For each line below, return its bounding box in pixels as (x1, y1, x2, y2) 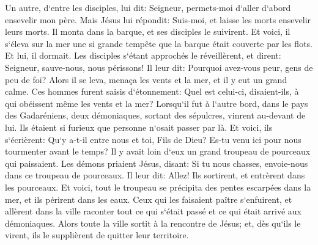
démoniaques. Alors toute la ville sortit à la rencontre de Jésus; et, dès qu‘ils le (5, 216, 301, 229)
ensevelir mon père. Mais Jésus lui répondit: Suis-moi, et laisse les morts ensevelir (5, 13, 311, 26)
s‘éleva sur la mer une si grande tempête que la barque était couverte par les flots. (5, 37, 313, 49)
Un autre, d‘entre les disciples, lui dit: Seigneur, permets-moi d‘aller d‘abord (5, 1, 291, 13)
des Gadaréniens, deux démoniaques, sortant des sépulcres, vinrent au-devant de (5, 109, 306, 122)
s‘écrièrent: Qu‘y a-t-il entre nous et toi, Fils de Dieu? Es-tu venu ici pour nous (5, 133, 301, 145)
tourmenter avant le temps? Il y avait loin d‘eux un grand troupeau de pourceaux (5, 145, 311, 158)
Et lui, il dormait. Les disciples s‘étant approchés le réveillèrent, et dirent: (5, 49, 281, 62)
